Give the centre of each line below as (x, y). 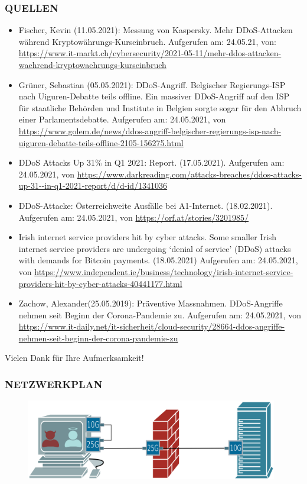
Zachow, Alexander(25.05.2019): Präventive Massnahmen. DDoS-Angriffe (151, 303)
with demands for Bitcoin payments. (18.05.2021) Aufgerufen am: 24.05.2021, (158, 260)
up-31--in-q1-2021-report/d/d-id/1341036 (93, 185)
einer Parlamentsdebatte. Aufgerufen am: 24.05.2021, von (122, 119)
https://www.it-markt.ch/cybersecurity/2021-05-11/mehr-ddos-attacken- (150, 53)
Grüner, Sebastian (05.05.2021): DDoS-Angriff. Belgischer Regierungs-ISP (152, 84)
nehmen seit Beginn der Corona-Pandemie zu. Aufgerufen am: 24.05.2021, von (160, 314)
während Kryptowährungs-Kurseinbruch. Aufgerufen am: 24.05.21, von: (147, 41)
